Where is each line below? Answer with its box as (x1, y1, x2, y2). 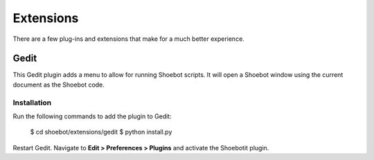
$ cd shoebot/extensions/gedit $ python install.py (30, 128, 172, 136)
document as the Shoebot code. (12, 80, 105, 89)
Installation (12, 98, 52, 107)
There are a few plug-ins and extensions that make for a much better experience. (12, 35, 245, 43)
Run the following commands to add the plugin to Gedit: (12, 112, 172, 121)
